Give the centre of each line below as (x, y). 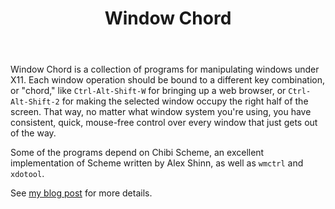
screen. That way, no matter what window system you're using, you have (161, 112)
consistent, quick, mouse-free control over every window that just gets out (164, 123)
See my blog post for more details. (81, 193)
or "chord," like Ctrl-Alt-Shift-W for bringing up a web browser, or (148, 91)
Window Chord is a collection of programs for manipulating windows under (165, 69)
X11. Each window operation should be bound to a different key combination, (167, 80)
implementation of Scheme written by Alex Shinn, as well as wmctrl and (157, 163)
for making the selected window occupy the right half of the (185, 101)
